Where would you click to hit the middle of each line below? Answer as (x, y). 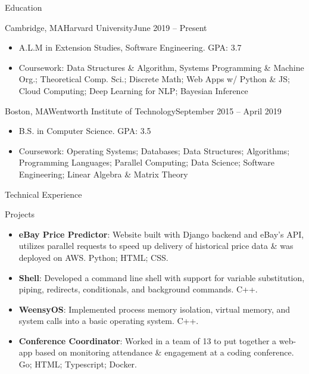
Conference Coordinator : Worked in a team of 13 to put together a (148, 340)
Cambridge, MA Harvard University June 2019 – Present (106, 27)
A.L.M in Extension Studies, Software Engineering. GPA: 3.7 (130, 47)
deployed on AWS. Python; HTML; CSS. (93, 257)
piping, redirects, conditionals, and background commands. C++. (138, 289)
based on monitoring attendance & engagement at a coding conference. (165, 352)
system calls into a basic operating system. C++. (109, 321)
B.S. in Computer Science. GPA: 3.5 (85, 131)
